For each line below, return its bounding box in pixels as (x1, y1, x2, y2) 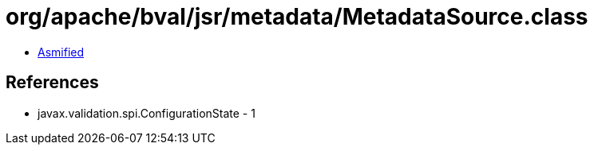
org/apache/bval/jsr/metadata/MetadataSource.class (6, 3, 588, 30)
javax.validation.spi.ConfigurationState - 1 (38, 106, 255, 120)
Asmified (38, 45, 85, 59)
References (6, 72, 99, 93)
